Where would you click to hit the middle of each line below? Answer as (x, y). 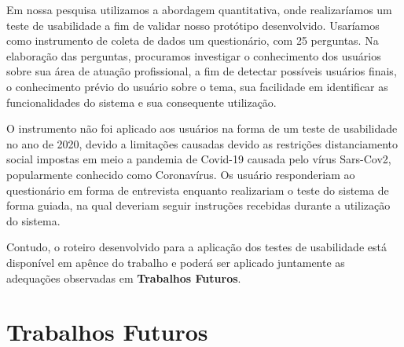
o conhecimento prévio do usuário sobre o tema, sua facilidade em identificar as (197, 86)
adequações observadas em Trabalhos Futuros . (124, 278)
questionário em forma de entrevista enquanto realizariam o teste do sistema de (198, 190)
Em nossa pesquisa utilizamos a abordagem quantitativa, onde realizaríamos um (199, 9)
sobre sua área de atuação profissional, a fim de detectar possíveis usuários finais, (202, 71)
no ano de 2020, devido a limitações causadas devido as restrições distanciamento (202, 143)
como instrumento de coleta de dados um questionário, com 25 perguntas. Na (193, 40)
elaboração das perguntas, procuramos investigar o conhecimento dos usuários (194, 55)
